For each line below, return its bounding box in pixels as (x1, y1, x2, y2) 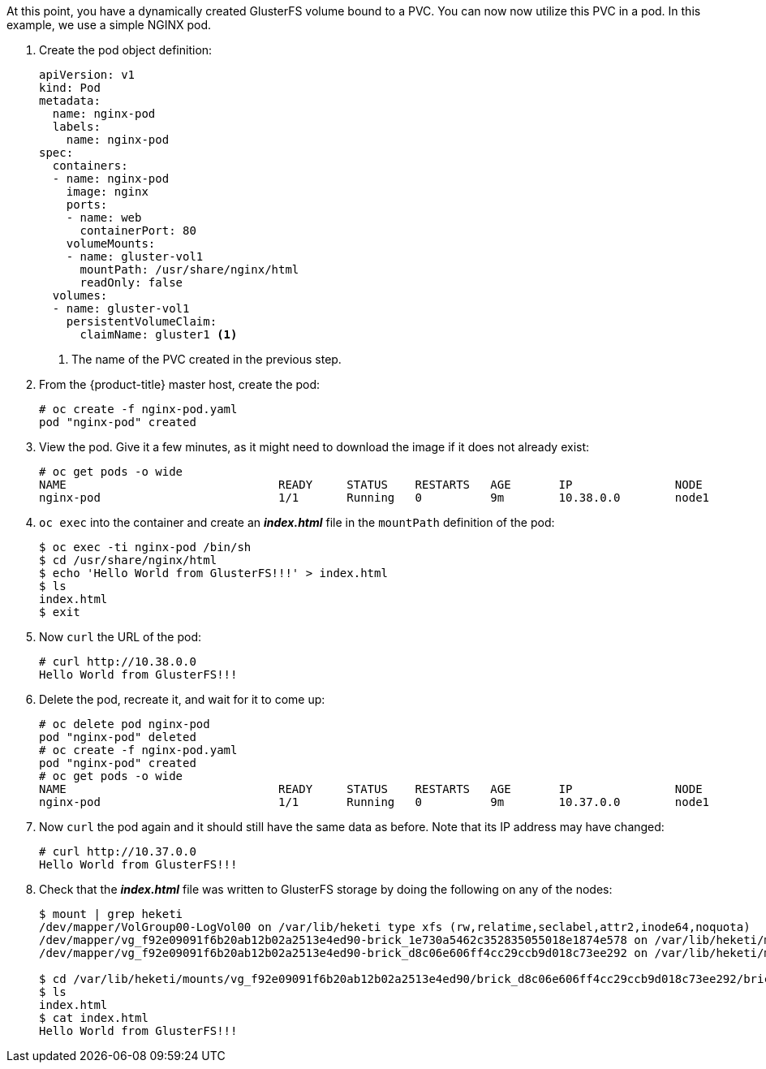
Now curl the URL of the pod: (39, 630, 202, 644)
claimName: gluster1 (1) (80, 328, 238, 341)
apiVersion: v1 (39, 68, 136, 81)
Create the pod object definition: (39, 43, 213, 57)
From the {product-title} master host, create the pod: (39, 377, 321, 391)
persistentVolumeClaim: (66, 315, 217, 328)
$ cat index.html (39, 1011, 148, 1024)
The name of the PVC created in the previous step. (71, 352, 342, 366)
